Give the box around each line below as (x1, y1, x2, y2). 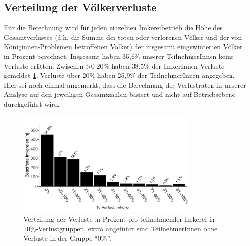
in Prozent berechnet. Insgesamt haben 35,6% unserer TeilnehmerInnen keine (4, 51, 234, 61)
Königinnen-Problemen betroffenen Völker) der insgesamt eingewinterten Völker (4, 41, 243, 52)
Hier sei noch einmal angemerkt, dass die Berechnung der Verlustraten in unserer (4, 79, 246, 90)
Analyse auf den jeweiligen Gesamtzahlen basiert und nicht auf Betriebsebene (4, 89, 235, 99)
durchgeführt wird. (4, 98, 60, 109)
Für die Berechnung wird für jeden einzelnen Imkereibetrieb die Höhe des (4, 22, 223, 33)
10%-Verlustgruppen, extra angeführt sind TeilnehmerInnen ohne (23, 223, 218, 233)
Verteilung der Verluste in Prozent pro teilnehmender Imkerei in (23, 214, 215, 224)
